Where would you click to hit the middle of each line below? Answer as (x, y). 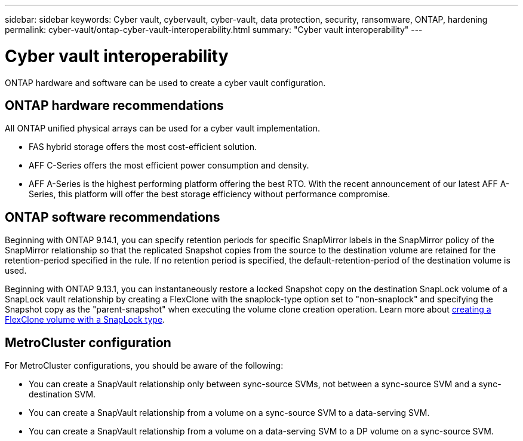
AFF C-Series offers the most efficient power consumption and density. (169, 166)
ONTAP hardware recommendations (114, 105)
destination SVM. (62, 394)
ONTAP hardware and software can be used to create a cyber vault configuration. (165, 82)
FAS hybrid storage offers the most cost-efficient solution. (143, 147)
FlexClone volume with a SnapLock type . (85, 320)
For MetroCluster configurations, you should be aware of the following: (144, 366)
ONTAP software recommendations (113, 217)
